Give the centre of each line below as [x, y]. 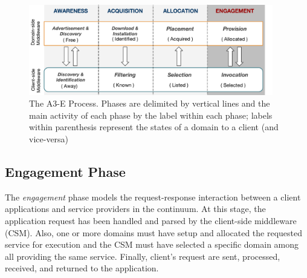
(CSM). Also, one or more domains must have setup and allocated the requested [154, 232]
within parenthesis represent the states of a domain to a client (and [154, 127]
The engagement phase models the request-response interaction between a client [153, 197]
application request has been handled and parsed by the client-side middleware [151, 221]
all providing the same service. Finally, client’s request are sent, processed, [143, 256]
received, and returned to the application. [82, 268]
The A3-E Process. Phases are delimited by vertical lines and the [150, 103]
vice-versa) [49, 139]
